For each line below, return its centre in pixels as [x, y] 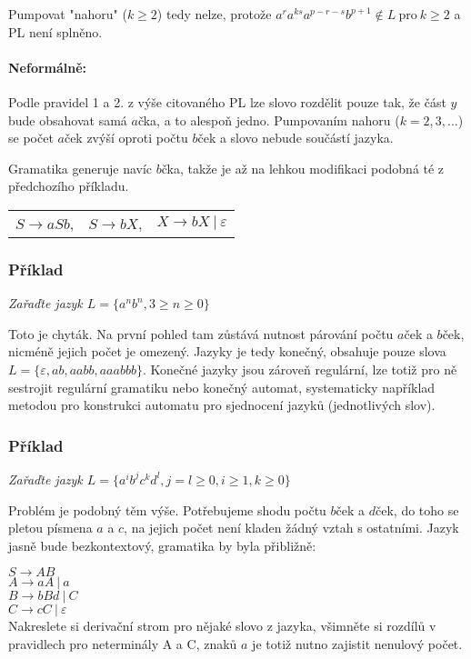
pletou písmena [50, 528]
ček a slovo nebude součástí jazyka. [296, 138]
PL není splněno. [55, 31]
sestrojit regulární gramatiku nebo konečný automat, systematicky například [222, 387]
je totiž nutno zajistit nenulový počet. [357, 643]
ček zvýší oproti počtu [126, 138]
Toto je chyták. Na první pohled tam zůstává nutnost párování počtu [201, 333]
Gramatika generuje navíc [80, 168]
